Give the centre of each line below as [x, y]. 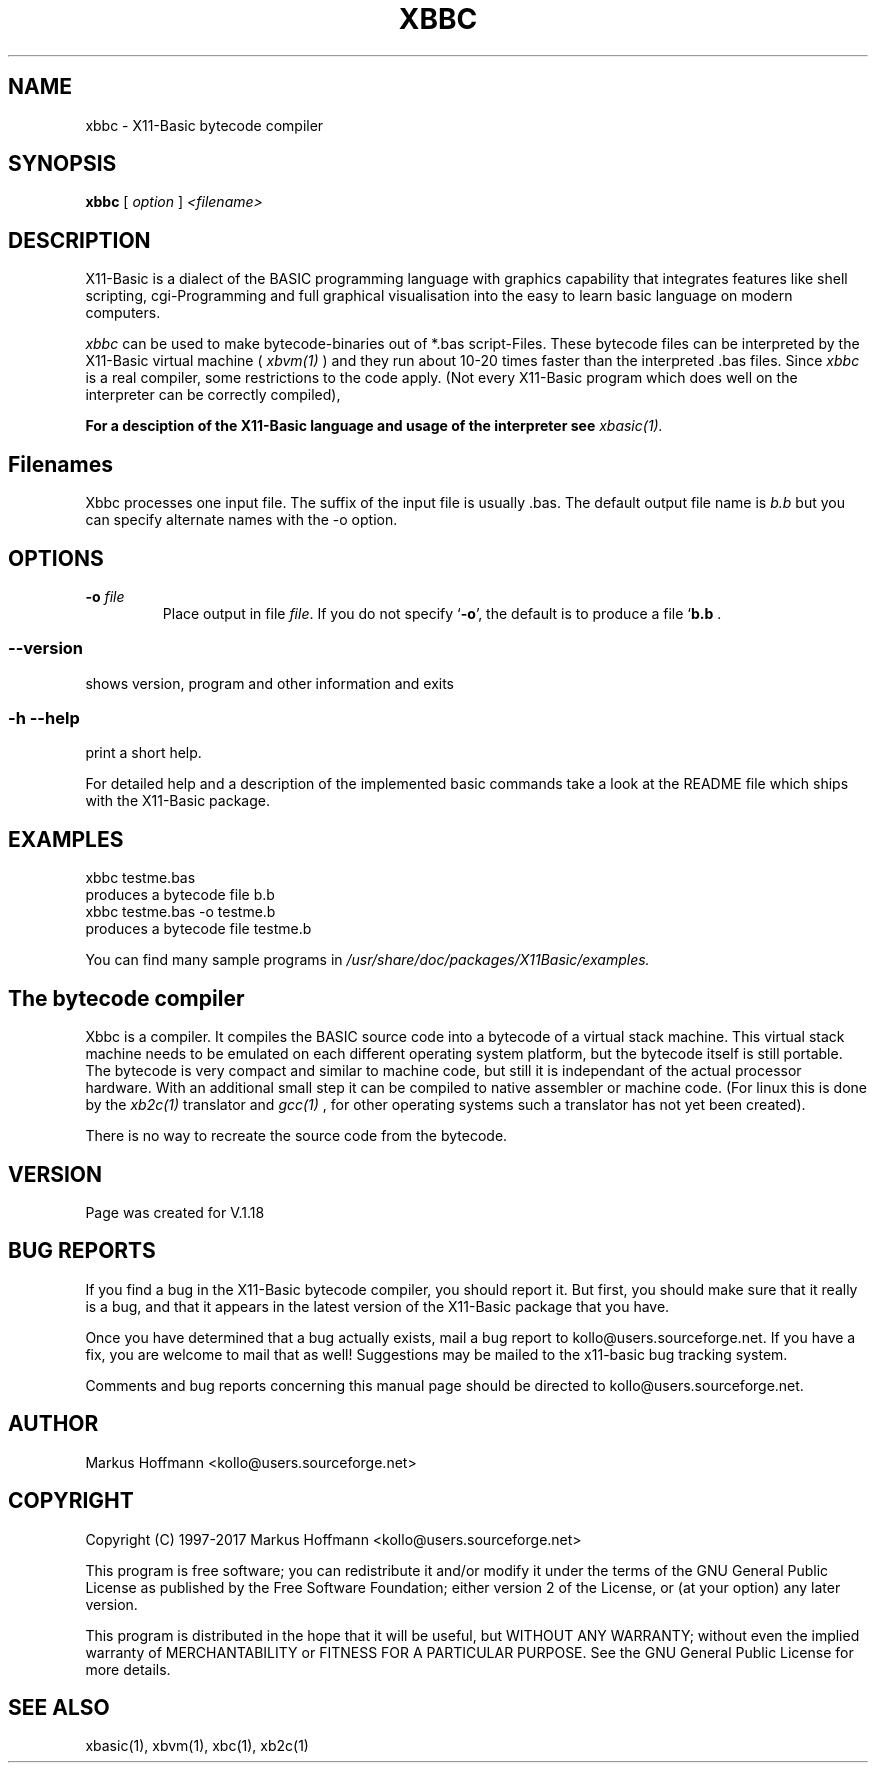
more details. [128, 1669]
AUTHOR [53, 1424]
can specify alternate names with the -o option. [241, 520]
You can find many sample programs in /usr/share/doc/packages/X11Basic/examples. [367, 960]
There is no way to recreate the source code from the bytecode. [296, 1136]
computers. [123, 313]
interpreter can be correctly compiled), [213, 395]
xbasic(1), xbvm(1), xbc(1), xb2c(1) [197, 1746]
